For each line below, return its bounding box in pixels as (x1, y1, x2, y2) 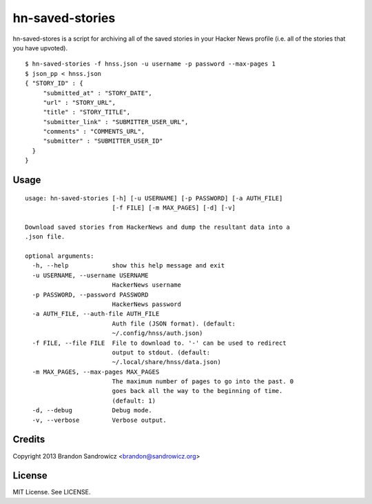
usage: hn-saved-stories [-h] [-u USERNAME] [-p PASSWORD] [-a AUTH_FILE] (25, 194, 283, 202)
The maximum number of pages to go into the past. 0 (112, 378, 294, 385)
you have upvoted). (12, 43, 68, 52)
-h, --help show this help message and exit (32, 262, 225, 270)
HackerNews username (112, 281, 182, 289)
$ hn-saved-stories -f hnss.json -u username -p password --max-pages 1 (25, 60, 276, 68)
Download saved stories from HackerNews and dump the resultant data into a (25, 223, 291, 231)
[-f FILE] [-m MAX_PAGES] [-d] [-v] (112, 204, 236, 212)
